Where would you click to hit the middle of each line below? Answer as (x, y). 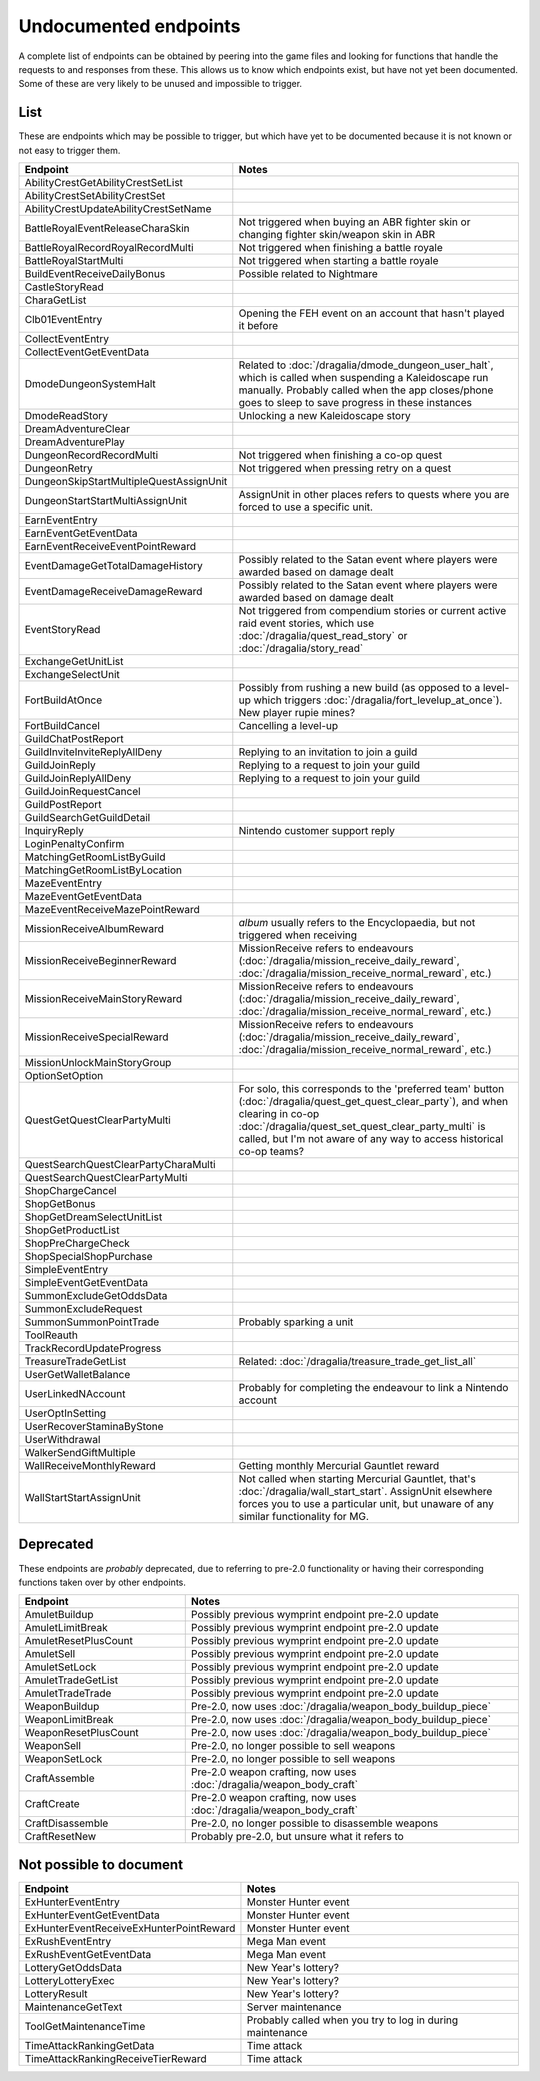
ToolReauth (51, 1335)
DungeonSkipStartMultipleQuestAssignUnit (126, 482)
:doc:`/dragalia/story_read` (301, 648)
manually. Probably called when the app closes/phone (366, 390)
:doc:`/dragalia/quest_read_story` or (323, 636)
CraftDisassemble (66, 1823)
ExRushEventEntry (68, 1941)
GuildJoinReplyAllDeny (78, 778)
